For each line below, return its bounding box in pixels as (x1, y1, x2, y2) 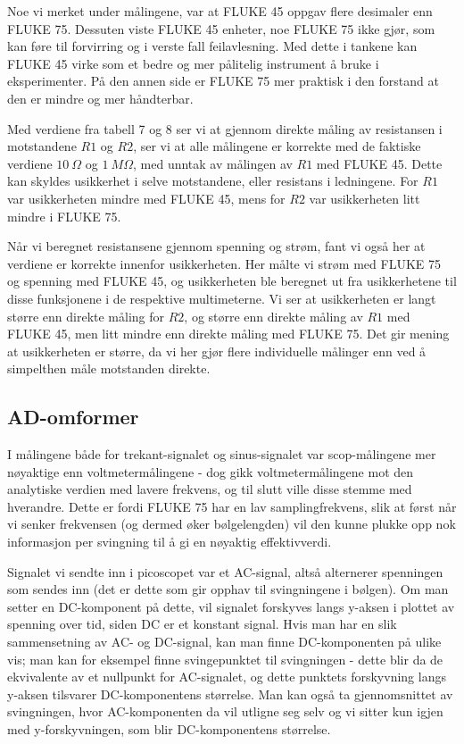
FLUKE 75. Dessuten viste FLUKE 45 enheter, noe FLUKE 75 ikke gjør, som (7, 19, 435, 38)
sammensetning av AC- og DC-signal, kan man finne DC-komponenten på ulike (7, 632, 442, 651)
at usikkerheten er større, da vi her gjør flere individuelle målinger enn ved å (7, 341, 427, 360)
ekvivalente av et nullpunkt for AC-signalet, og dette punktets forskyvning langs (7, 667, 446, 686)
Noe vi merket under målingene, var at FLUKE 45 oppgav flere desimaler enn (7, 2, 433, 20)
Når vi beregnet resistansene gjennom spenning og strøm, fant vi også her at (7, 237, 426, 255)
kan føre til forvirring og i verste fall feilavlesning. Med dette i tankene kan (7, 37, 418, 55)
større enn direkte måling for (7, 306, 165, 325)
